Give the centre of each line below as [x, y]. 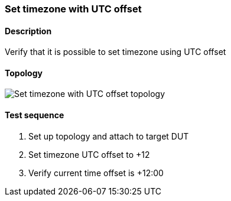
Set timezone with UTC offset [73, 9]
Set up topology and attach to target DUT [109, 136]
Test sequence [35, 115]
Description [28, 31]
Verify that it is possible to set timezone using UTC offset [115, 52]
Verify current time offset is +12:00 [96, 173]
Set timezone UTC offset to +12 [89, 154]
